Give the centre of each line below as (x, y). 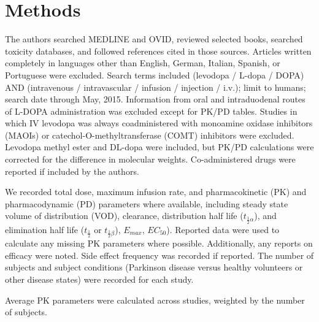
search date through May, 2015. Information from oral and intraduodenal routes (155, 99)
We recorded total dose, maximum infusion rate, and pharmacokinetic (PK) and (156, 192)
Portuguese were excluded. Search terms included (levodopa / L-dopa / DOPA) (155, 75)
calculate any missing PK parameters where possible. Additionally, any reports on (159, 243)
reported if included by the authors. (72, 171)
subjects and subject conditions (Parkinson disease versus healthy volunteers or (154, 267)
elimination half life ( (45, 229)
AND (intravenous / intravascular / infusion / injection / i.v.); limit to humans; (156, 87)
